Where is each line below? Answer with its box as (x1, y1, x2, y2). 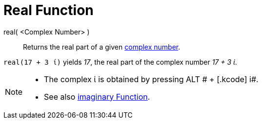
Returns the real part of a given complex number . (23, 42, 181, 51)
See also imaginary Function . (44, 91, 150, 102)
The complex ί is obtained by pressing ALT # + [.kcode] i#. (44, 74, 259, 84)
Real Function (3, 2, 94, 18)
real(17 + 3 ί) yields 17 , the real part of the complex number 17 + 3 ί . (3, 57, 237, 66)
